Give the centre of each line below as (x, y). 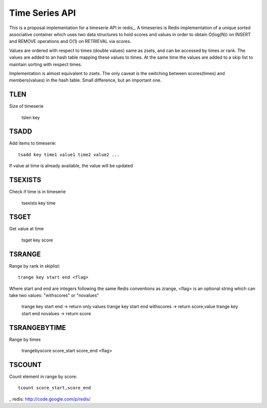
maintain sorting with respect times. (46, 64)
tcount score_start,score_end (55, 388)
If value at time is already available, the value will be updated (71, 166)
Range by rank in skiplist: (35, 266)
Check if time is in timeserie (38, 192)
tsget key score (37, 240)
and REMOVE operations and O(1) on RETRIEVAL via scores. (70, 41)
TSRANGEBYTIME (38, 328)
